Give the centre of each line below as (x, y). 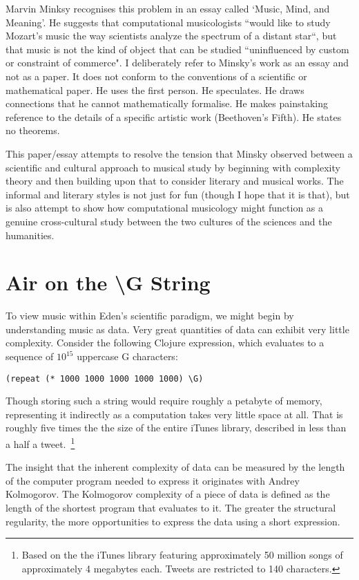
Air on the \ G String (108, 282)
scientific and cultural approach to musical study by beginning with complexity (173, 167)
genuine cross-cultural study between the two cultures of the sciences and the (169, 221)
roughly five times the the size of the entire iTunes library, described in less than (176, 428)
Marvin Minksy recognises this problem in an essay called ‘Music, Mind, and (168, 8)
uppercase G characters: (127, 356)
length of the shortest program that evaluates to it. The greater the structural (171, 508)
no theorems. (33, 130)
